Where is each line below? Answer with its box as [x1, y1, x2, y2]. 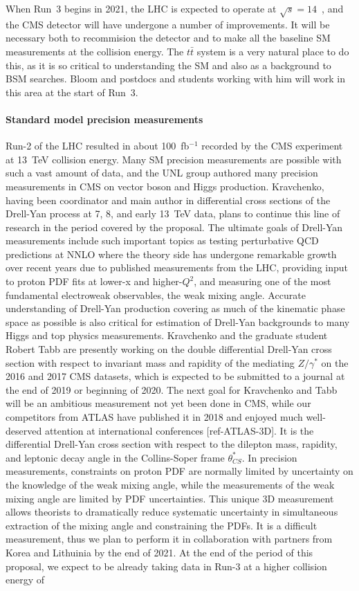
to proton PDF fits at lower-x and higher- [6, 274, 183, 289]
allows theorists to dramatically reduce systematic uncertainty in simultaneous [6, 504, 338, 519]
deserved [6, 423, 42, 437]
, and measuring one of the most [194, 274, 331, 289]
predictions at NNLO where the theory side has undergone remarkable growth [6, 246, 337, 261]
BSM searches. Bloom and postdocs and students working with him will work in [6, 71, 345, 86]
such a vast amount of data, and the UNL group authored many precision [6, 165, 318, 180]
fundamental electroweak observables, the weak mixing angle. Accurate [6, 287, 306, 302]
